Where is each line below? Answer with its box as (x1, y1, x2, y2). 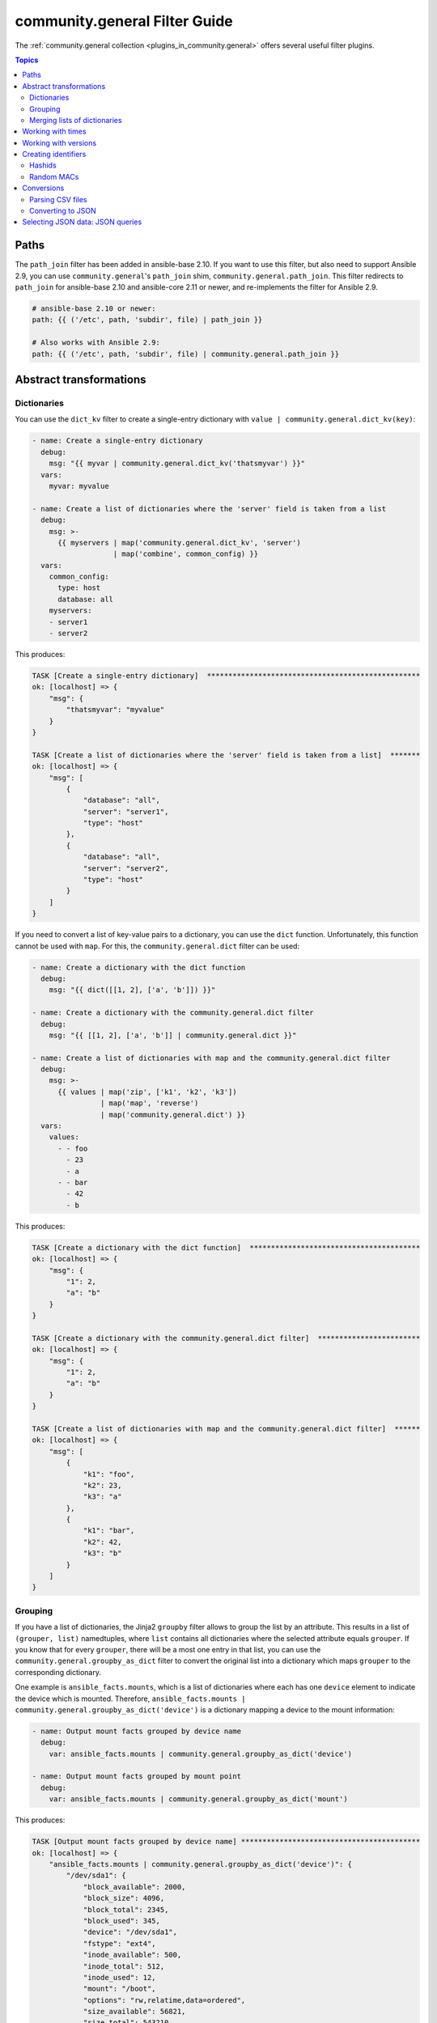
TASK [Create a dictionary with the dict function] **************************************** (32, 1243, 421, 1252)
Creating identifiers (22, 150, 87, 159)
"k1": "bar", (83, 1526, 135, 1535)
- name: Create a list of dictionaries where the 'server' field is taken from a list (32, 504, 387, 513)
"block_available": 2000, (83, 1882, 186, 1891)
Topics (15, 55, 39, 65)
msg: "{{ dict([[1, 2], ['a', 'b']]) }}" (49, 986, 216, 995)
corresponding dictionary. (15, 1667, 101, 1677)
